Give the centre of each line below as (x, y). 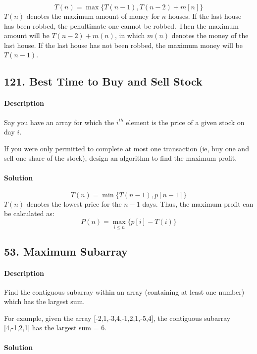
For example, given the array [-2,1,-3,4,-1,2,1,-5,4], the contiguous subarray (117, 318)
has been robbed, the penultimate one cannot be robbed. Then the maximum (121, 25)
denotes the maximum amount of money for (93, 16)
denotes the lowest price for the (74, 203)
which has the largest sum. (45, 301)
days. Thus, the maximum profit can (198, 203)
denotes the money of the (210, 35)
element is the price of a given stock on (185, 122)
